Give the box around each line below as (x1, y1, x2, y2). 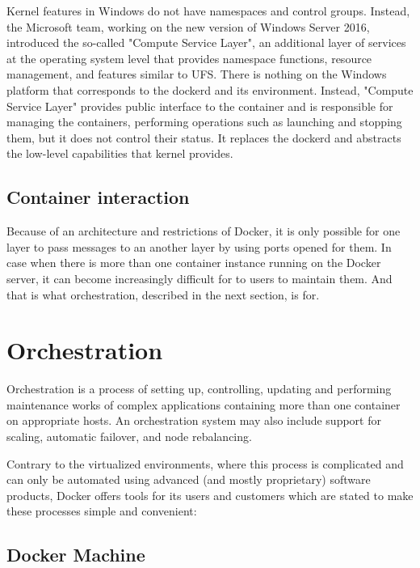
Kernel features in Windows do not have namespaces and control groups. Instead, (6, 2, 410, 19)
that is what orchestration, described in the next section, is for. (6, 286, 320, 303)
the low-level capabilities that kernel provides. (6, 145, 233, 162)
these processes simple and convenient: (6, 502, 197, 519)
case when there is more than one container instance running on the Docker (6, 254, 381, 271)
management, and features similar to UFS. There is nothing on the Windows (6, 66, 387, 83)
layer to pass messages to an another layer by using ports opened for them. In (6, 238, 392, 255)
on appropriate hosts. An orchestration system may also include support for (6, 412, 381, 429)
